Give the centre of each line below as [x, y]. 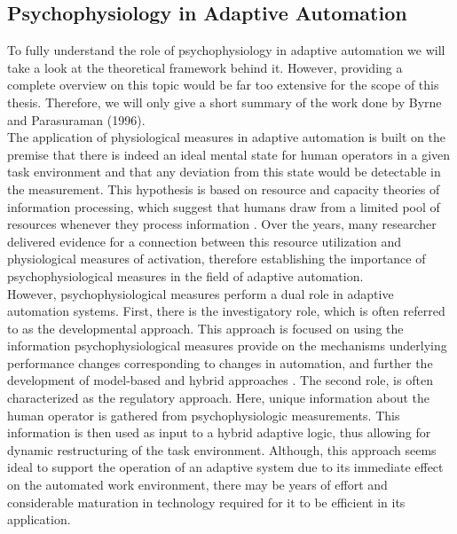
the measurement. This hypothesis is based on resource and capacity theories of [224, 188]
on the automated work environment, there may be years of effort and [197, 485]
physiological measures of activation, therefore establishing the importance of [217, 259]
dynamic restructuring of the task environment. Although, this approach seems [222, 449]
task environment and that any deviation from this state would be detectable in [224, 172]
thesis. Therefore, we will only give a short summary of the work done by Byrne [225, 102]
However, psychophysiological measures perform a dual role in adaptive [201, 293]
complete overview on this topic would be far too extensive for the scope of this [223, 85]
